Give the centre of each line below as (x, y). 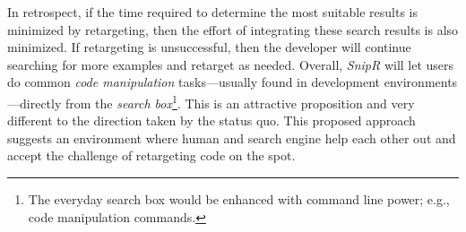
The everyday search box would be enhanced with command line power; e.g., (239, 199)
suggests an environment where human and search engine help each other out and (232, 137)
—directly (35, 103)
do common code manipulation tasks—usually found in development (194, 82)
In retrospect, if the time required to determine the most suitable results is (212, 12)
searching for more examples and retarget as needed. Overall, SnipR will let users (231, 64)
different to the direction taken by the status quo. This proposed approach (211, 120)
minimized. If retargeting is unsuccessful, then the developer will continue (209, 47)
